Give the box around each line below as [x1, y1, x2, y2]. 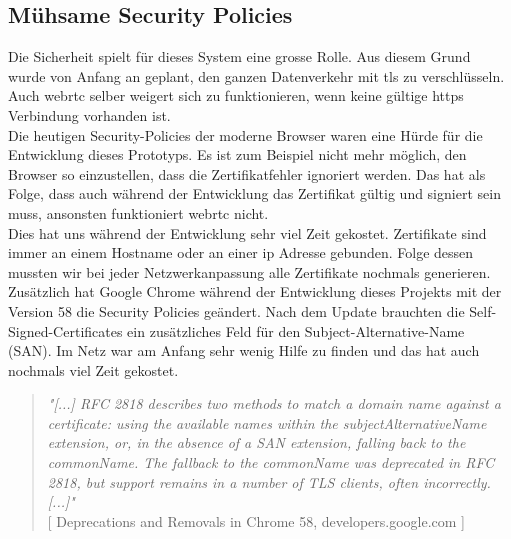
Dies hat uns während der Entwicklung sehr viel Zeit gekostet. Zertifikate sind [8, 222, 487, 243]
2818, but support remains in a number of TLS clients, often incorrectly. [47, 471, 491, 492]
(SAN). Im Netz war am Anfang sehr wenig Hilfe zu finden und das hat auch [8, 340, 480, 361]
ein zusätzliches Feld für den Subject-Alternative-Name [127, 320, 465, 341]
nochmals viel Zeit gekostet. [8, 359, 179, 380]
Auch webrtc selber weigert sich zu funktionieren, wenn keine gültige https [8, 85, 464, 106]
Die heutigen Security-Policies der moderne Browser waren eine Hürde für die [8, 124, 483, 145]
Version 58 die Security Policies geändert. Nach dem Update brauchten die [8, 300, 465, 321]
